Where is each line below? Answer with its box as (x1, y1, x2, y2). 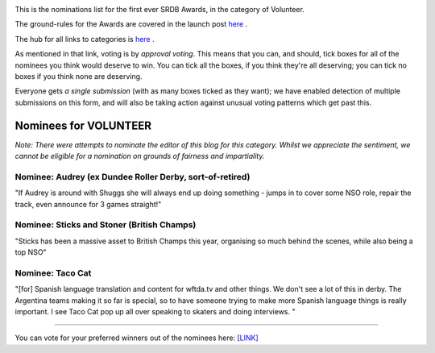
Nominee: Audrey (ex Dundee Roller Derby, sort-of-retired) (14, 171, 251, 182)
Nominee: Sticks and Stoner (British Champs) (14, 219, 197, 230)
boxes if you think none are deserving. (14, 71, 143, 81)
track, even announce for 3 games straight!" (14, 199, 162, 209)
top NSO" (14, 247, 48, 257)
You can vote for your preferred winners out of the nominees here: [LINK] (14, 333, 259, 343)
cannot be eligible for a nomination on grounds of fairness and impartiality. (14, 152, 265, 161)
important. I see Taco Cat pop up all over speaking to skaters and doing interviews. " (14, 307, 296, 317)
